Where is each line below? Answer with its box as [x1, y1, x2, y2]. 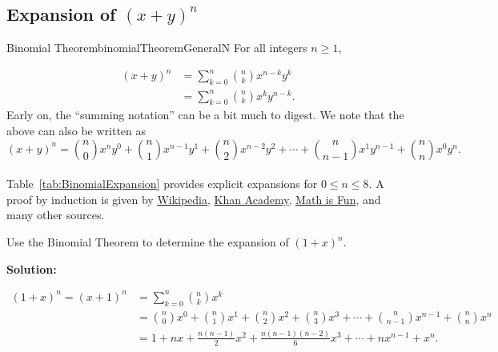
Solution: [6, 260, 57, 277]
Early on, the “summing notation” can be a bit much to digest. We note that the [6, 106, 404, 123]
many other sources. [6, 206, 105, 223]
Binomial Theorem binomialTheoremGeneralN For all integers [6, 39, 307, 56]
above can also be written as [6, 122, 147, 139]
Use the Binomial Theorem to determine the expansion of [6, 234, 289, 250]
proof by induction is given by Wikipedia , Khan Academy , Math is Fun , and [6, 190, 381, 207]
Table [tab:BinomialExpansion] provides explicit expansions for [6, 175, 318, 192]
